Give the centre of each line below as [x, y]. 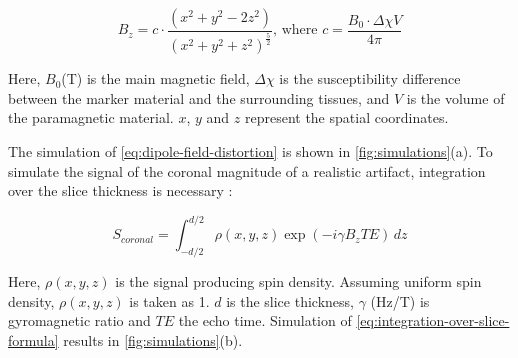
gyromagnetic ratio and [79, 320]
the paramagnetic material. [91, 117]
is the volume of [455, 97]
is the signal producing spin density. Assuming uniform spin [298, 281]
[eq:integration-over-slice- [433, 320]
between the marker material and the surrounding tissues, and [199, 97]
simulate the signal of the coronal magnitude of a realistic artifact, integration [247, 170]
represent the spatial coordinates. [346, 117]
